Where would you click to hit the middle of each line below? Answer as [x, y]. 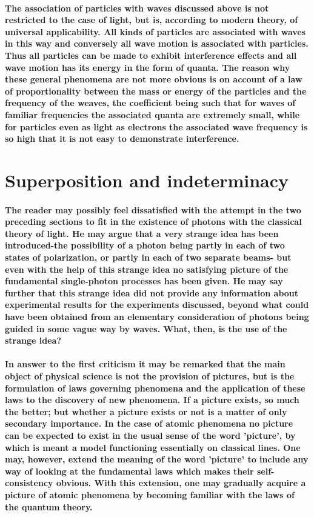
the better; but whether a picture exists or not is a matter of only [146, 411]
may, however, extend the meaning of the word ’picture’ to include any [157, 459]
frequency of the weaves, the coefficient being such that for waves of [150, 103]
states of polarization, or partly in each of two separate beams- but [148, 257]
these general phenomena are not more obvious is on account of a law [154, 79]
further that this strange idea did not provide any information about [152, 292]
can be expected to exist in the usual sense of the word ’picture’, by [150, 435]
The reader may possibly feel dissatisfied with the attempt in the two [153, 209]
